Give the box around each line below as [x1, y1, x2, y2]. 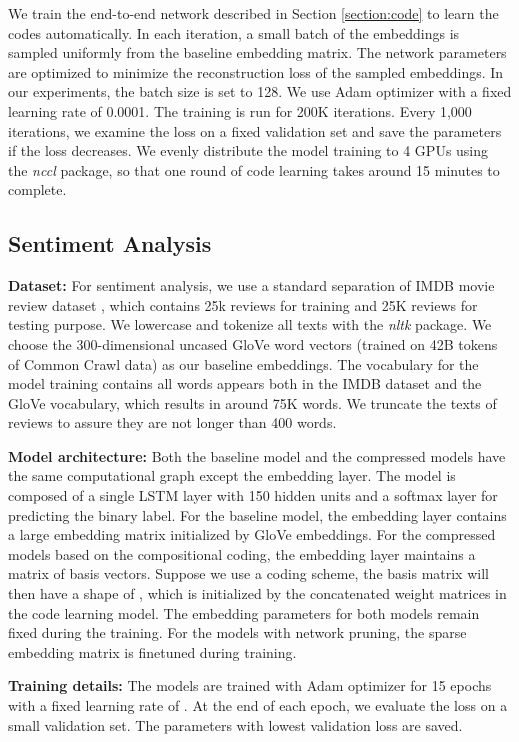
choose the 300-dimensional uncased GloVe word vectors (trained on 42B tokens [8, 333, 498, 354]
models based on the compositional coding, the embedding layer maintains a [8, 543, 476, 564]
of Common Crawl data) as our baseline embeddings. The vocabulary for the [8, 353, 479, 374]
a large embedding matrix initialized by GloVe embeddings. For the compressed [8, 524, 496, 545]
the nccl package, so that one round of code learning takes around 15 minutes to [8, 159, 500, 180]
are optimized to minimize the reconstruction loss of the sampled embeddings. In [8, 61, 504, 82]
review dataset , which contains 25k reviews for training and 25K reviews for [8, 294, 478, 315]
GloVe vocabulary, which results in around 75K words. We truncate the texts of [8, 392, 497, 413]
